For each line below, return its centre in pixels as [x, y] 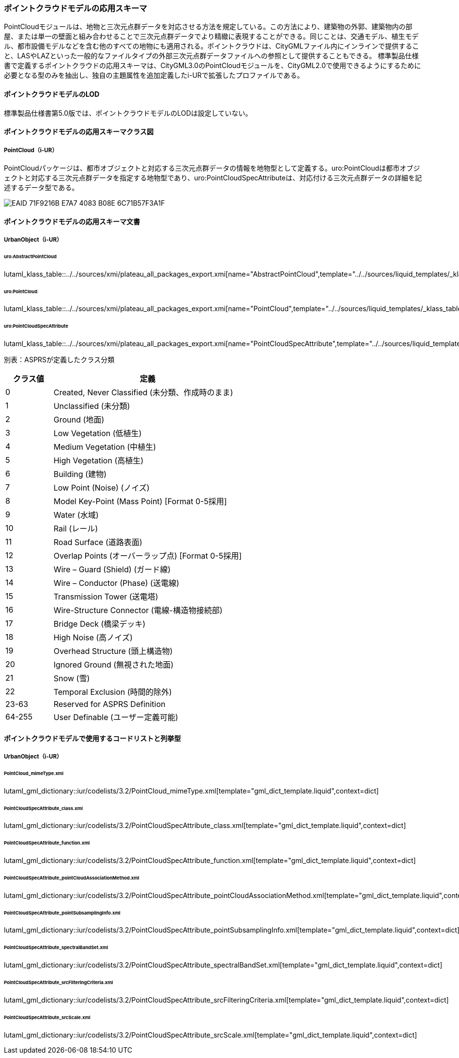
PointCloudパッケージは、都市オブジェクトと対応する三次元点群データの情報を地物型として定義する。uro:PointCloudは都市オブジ [212, 168]
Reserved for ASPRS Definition [110, 704]
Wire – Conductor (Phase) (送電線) [116, 583]
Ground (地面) [79, 420]
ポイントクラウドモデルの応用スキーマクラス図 [79, 132]
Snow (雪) [72, 679]
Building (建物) [80, 474]
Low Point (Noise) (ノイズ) [102, 488]
